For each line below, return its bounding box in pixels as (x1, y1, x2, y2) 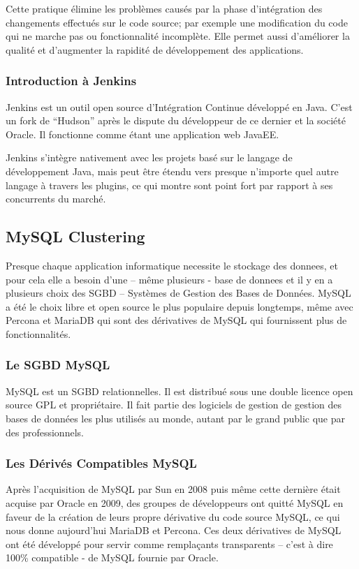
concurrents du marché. (6, 191, 106, 206)
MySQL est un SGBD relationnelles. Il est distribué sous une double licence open (6, 383, 353, 398)
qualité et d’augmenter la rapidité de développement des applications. (6, 42, 304, 57)
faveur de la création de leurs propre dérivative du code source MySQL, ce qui (6, 509, 340, 524)
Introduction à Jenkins (6, 72, 137, 89)
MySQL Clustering (6, 226, 145, 247)
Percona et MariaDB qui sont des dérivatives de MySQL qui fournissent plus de (6, 313, 347, 327)
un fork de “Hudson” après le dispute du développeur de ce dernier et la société (6, 113, 346, 128)
